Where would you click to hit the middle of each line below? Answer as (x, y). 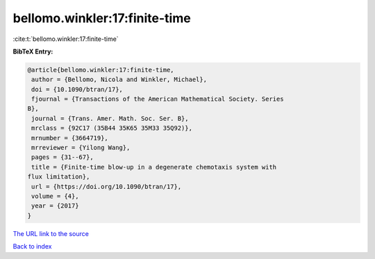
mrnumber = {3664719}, (70, 138)
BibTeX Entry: (33, 51)
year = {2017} (55, 206)
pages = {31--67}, (62, 157)
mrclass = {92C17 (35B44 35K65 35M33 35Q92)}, (112, 128)
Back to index (32, 247)
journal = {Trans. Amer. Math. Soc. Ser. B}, (110, 118)
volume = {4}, (55, 196)
